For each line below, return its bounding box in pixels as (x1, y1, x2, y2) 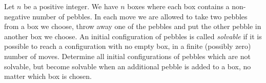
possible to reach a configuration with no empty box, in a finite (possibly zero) (4, 41, 251, 51)
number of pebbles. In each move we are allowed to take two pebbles (32, 11, 248, 21)
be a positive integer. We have (24, 1, 118, 11)
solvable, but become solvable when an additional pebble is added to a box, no (4, 61, 251, 71)
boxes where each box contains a (127, 1, 230, 11)
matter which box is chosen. (4, 71, 92, 81)
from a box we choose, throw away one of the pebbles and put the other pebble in (4, 21, 261, 32)
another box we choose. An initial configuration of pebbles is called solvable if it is (4, 31, 262, 41)
